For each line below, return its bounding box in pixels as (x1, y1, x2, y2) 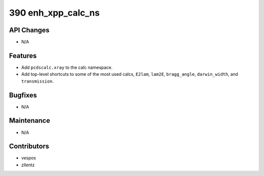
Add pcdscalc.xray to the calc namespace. (21, 64, 113, 70)
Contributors (9, 142, 49, 151)
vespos (21, 155, 36, 161)
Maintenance (9, 116, 50, 125)
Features (9, 51, 37, 60)
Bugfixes (9, 91, 37, 99)
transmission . (21, 78, 54, 84)
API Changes (9, 26, 50, 34)
